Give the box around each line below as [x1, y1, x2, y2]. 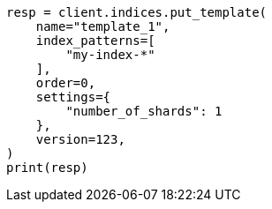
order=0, [35, 76, 96, 90]
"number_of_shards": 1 [65, 104, 223, 118]
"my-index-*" [65, 48, 155, 62]
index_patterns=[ [35, 34, 155, 48]
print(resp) [6, 160, 88, 175]
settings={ [35, 90, 111, 104]
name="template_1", [35, 19, 170, 34]
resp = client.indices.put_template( [6, 5, 268, 19]
